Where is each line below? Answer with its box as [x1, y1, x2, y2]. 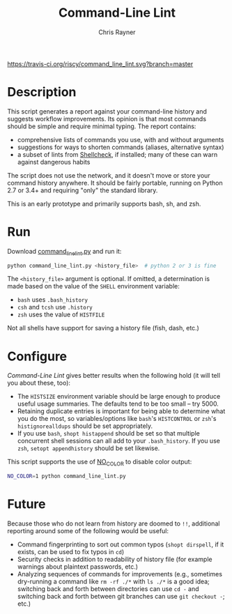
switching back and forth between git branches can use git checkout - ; [17, 592, 225, 601]
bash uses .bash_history [17, 296, 88, 304]
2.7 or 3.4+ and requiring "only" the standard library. [7, 186, 158, 194]
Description [7, 84, 77, 100]
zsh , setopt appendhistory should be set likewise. [17, 444, 160, 452]
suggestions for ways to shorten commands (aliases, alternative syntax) [17, 143, 224, 151]
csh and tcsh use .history [17, 303, 93, 312]
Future [7, 496, 47, 512]
